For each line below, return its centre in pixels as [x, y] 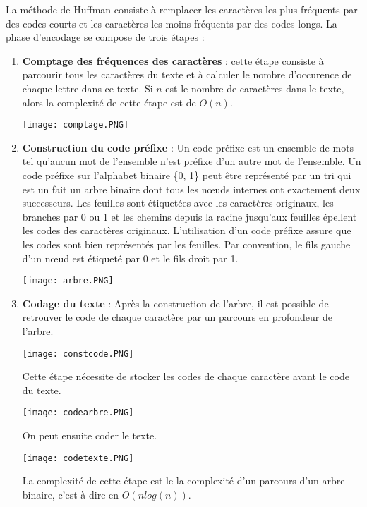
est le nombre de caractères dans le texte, [255, 88]
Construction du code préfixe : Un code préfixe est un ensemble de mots [188, 147]
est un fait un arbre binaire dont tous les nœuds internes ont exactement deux [191, 189]
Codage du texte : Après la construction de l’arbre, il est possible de [175, 303]
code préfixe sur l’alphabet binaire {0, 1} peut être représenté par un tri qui [187, 175]
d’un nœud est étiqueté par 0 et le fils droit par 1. [130, 258]
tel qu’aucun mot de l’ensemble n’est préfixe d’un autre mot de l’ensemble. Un [192, 161]
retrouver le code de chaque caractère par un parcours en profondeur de [177, 317]
